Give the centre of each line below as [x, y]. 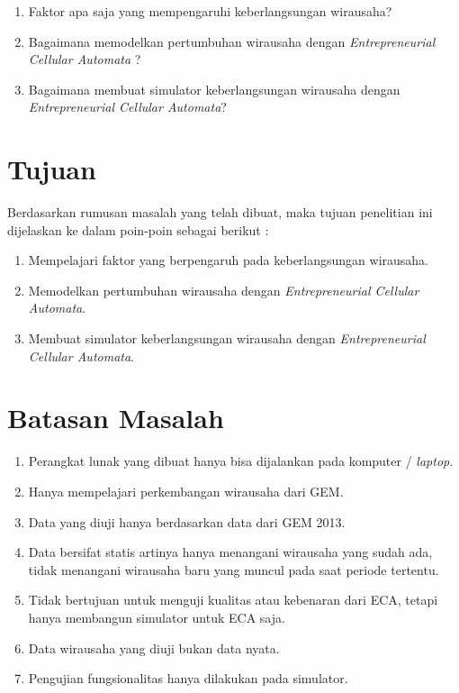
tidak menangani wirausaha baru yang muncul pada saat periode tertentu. [234, 569]
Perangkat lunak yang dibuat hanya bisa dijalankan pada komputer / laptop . [241, 461]
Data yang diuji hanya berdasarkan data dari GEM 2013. [187, 521]
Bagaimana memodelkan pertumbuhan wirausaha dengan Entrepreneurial [232, 41]
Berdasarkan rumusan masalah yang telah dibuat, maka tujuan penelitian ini [220, 212]
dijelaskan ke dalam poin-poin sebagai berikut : [138, 229]
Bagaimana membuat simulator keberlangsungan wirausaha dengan [214, 89]
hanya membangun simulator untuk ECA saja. [157, 617]
